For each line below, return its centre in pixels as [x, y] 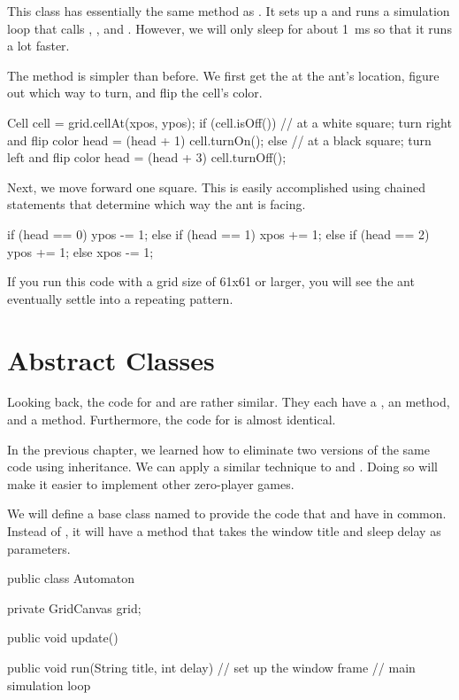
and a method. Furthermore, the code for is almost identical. [172, 420]
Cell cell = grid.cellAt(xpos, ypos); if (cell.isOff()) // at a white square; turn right [229, 122]
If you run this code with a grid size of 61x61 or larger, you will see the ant [211, 281]
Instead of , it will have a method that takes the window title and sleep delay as [224, 531]
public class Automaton [71, 578]
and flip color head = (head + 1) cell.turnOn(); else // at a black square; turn [219, 140]
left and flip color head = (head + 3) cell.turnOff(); [147, 157]
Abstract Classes [111, 359]
